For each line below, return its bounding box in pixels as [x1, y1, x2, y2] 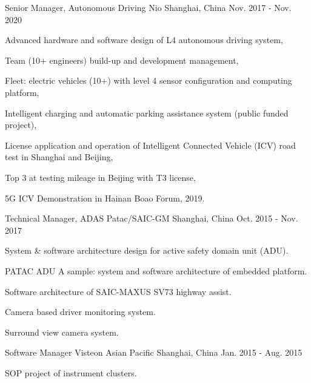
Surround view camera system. [5, 325, 119, 338]
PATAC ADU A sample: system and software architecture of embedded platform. [5, 264, 307, 277]
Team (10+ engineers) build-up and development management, [5, 53, 239, 66]
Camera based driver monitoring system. [5, 305, 156, 318]
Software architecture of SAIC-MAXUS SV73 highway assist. [5, 285, 232, 297]
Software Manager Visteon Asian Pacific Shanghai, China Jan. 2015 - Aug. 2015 [5, 346, 303, 359]
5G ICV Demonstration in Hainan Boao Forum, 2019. [5, 191, 205, 204]
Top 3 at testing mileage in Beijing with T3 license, [5, 171, 196, 183]
